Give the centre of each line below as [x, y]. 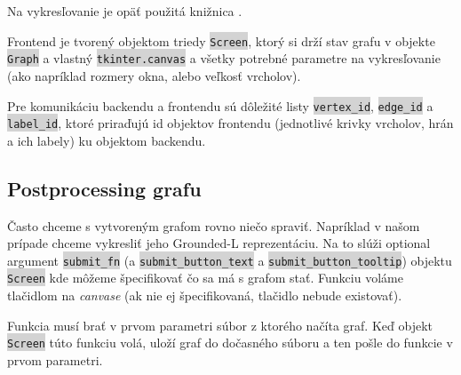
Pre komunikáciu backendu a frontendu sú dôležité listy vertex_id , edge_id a [220, 105]
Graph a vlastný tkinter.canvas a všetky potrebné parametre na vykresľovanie [224, 58]
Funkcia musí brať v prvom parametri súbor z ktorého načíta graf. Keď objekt [220, 325]
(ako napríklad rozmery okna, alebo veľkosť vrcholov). [154, 75]
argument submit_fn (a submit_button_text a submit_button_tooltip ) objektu [230, 260]
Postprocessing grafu [104, 188]
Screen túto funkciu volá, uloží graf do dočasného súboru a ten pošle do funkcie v [230, 343]
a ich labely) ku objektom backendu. [107, 140]
